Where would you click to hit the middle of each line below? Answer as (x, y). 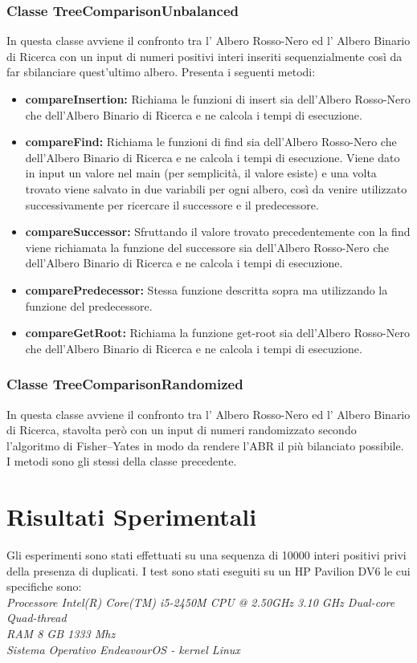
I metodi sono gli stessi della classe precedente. (122, 461)
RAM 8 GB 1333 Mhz (61, 633)
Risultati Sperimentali (132, 517)
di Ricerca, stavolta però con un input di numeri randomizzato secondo (182, 430)
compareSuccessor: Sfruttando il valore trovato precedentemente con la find (218, 232)
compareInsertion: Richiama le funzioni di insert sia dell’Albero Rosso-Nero (218, 99)
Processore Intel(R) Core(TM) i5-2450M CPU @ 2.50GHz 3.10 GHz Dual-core (201, 602)
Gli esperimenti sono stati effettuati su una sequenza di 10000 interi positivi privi (206, 555)
